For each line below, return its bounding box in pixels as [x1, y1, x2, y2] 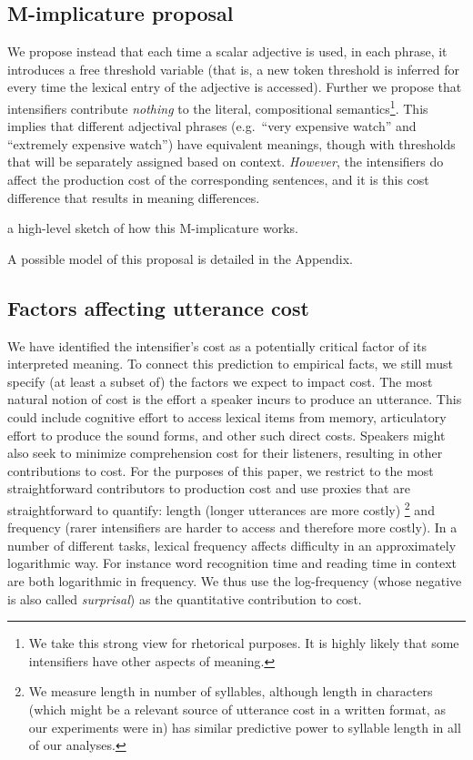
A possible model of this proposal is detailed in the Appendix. [7, 248, 354, 268]
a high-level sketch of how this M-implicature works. [7, 218, 298, 238]
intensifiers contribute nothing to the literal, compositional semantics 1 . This [7, 96, 428, 117]
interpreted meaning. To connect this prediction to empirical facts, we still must [7, 354, 454, 373]
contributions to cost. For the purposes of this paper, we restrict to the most [7, 461, 434, 480]
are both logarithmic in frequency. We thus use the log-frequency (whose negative [7, 571, 462, 590]
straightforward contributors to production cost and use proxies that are [7, 479, 410, 498]
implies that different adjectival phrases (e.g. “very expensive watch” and [7, 117, 417, 136]
